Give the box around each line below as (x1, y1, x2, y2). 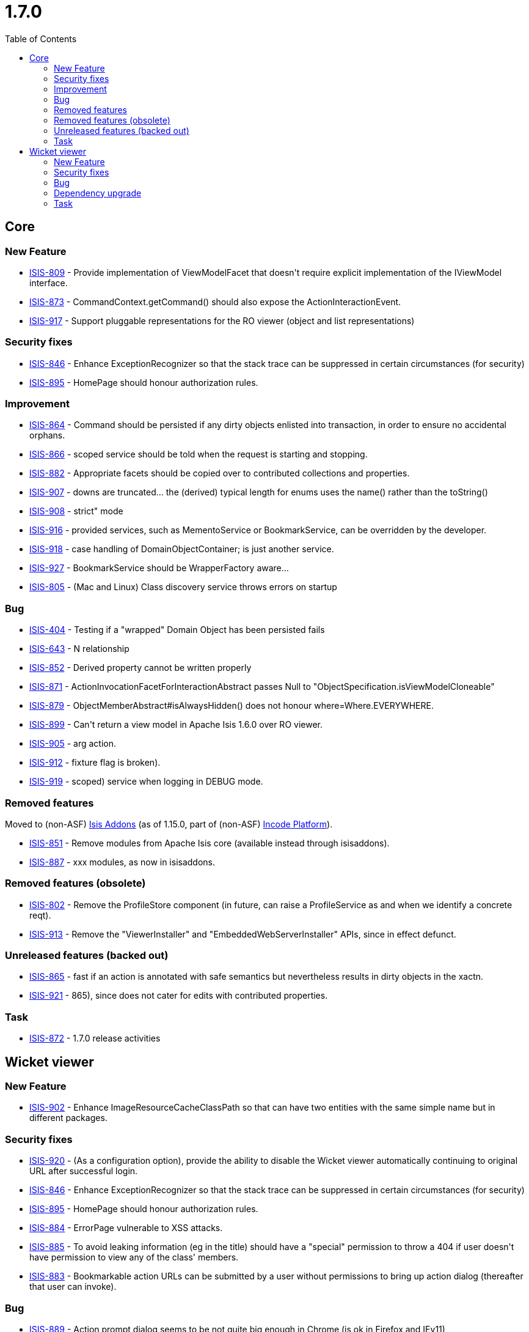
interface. (29, 277, 68, 288)
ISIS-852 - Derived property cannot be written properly (29, 662, 252, 673)
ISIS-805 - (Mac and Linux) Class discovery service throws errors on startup (29, 582, 337, 593)
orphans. (29, 430, 65, 441)
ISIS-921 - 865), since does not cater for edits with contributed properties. (29, 990, 328, 1001)
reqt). (29, 909, 51, 920)
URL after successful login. (29, 1166, 138, 1177)
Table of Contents (5, 33, 77, 44)
